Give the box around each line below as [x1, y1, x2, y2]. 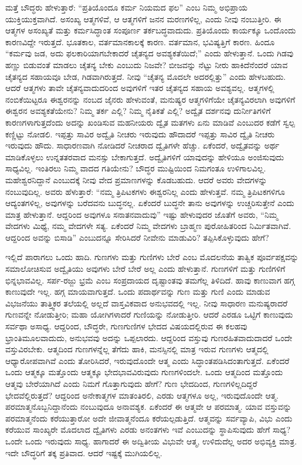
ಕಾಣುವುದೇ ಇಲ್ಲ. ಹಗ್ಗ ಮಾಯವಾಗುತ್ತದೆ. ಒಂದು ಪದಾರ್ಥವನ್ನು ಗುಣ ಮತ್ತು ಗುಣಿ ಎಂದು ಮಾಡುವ [5, 285, 270, 298]
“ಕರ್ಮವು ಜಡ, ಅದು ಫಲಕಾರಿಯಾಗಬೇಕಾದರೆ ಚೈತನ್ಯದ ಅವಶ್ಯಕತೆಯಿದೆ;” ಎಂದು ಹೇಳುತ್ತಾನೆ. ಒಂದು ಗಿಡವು [5, 47, 294, 59]
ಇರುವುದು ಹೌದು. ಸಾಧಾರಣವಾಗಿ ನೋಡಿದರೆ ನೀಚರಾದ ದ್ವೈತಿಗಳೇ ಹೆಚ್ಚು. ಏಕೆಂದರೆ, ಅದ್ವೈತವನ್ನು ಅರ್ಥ [5, 139, 280, 151]
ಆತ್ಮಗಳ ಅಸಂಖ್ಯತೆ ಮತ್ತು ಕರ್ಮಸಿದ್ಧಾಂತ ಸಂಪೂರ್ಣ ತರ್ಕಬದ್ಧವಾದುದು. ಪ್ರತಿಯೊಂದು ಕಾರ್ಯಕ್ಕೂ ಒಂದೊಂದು [5, 24, 296, 36]
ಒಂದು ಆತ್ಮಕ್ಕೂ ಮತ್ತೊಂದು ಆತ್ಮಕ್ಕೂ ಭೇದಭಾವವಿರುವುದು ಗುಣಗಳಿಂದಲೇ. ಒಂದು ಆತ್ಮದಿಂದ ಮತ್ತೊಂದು [5, 366, 283, 378]
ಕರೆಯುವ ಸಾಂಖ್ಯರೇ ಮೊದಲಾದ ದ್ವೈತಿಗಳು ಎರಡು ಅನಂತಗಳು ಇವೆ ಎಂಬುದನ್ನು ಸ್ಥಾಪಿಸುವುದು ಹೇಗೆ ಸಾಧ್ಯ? [5, 423, 291, 436]
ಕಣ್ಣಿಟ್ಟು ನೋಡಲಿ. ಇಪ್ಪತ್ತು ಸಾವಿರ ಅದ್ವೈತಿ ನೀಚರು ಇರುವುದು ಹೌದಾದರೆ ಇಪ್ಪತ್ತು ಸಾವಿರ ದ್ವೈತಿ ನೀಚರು [5, 127, 275, 140]
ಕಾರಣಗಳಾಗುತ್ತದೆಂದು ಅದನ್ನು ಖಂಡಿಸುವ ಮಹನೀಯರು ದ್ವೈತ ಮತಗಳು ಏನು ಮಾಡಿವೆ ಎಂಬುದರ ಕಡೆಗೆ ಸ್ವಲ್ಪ [5, 116, 295, 128]
